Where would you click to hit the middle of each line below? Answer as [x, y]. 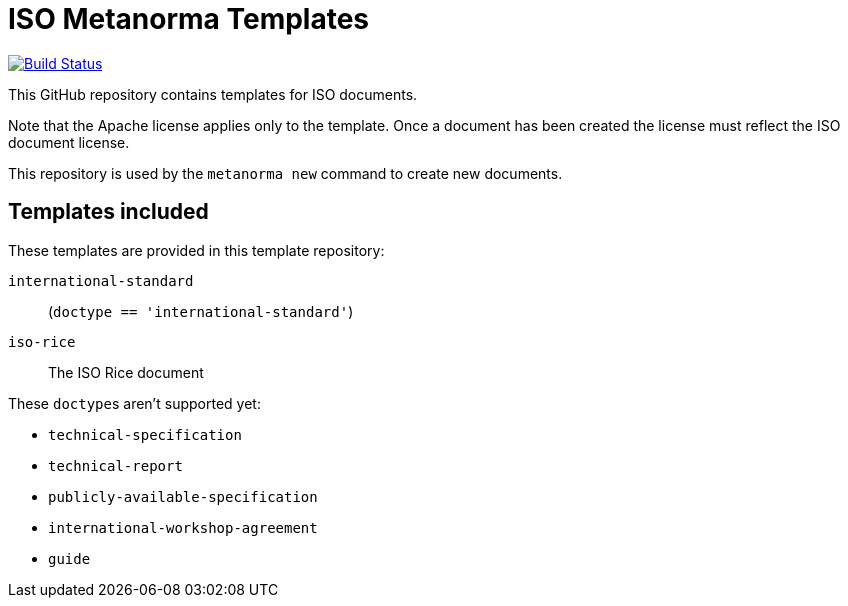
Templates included [108, 212]
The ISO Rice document [126, 372]
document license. [69, 142]
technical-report [115, 465]
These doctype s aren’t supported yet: [134, 403]
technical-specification [145, 434]
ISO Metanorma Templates [189, 19]
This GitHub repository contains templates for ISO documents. [213, 94]
